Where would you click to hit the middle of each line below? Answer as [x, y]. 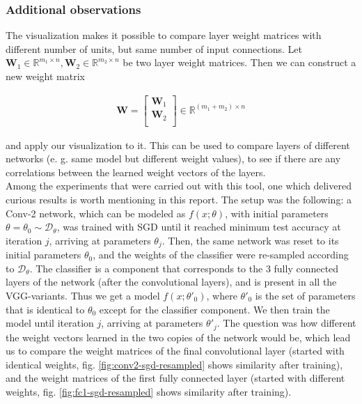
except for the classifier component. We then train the [214, 309]
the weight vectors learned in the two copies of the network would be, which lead [178, 337]
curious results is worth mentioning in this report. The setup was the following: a [179, 199]
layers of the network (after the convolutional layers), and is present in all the [171, 282]
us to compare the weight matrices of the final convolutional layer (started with [175, 351]
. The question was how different [286, 323]
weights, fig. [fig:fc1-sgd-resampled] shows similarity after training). [149, 392]
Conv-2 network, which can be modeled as [96, 213]
